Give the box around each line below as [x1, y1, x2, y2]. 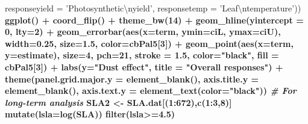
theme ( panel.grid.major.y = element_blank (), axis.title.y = [5, 72, 259, 85]
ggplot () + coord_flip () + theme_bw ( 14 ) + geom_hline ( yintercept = [5, 13, 304, 26]
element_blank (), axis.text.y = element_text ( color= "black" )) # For [5, 84, 297, 97]
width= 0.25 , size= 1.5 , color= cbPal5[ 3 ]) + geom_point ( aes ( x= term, [5, 37, 294, 49]
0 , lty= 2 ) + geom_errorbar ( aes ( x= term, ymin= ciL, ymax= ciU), [5, 25, 281, 38]
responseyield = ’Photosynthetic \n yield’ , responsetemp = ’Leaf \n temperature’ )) [5, 2, 301, 14]
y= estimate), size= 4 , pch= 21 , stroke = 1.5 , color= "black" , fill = [5, 49, 279, 61]
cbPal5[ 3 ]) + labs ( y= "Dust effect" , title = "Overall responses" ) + [5, 60, 283, 73]
